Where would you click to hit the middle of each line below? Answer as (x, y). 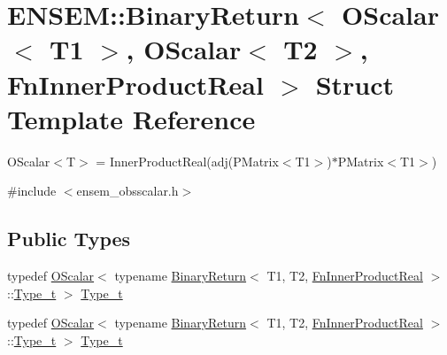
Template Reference (131, 118)
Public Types (69, 239)
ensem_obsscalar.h (127, 191)
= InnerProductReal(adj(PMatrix (187, 161)
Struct (355, 84)
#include (32, 191)
